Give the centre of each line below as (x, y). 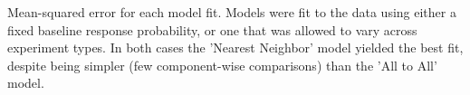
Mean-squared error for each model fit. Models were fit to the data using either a (232, 12)
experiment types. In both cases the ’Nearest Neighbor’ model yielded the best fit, (235, 47)
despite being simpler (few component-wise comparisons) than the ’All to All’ (222, 65)
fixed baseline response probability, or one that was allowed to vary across (212, 29)
